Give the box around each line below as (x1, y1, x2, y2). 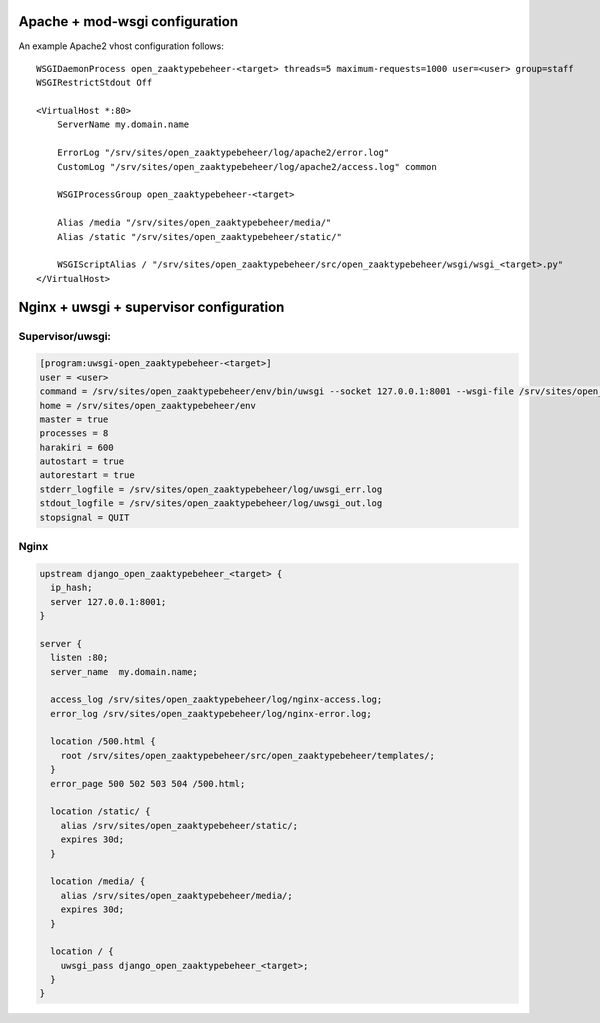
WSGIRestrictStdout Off (36, 77, 153, 89)
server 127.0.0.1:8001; (50, 596, 167, 607)
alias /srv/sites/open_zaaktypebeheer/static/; (60, 820, 299, 831)
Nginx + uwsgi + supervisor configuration (18, 298, 285, 315)
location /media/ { (50, 876, 146, 887)
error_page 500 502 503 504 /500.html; (50, 778, 246, 789)
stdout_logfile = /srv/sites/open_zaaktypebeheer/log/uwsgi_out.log (39, 498, 383, 509)
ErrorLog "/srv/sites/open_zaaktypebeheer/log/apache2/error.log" (56, 147, 390, 159)
